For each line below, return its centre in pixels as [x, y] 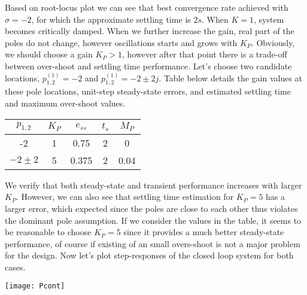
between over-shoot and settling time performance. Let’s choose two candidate [148, 66]
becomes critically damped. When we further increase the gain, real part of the [150, 31]
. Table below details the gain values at [231, 77]
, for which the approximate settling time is [111, 19]
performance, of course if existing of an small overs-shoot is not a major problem [153, 243]
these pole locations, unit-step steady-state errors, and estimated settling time [148, 91]
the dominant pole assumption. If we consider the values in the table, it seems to [153, 220]
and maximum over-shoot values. [65, 103]
